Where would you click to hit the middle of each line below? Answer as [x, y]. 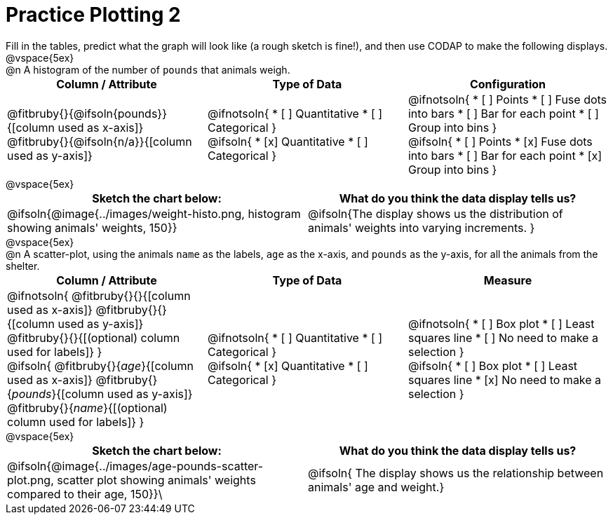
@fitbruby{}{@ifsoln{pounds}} [87, 113]
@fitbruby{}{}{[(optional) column [94, 337]
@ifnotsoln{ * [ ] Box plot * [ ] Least [501, 323]
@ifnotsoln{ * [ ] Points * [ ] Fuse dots [507, 99]
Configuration [508, 84]
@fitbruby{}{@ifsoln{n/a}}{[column [100, 141]
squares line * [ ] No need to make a [503, 337]
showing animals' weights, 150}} [92, 227]
